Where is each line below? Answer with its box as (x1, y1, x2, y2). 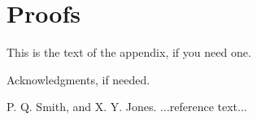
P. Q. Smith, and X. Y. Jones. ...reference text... (7, 98, 247, 115)
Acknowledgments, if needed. (7, 71, 150, 88)
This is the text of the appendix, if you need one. (7, 44, 251, 61)
